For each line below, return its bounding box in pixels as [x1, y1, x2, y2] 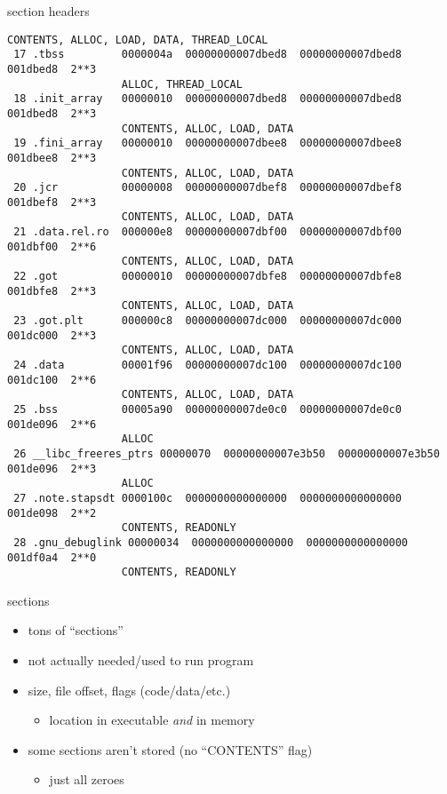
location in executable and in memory [49, 711, 255, 729]
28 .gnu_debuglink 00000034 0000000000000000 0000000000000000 [13, 536, 409, 549]
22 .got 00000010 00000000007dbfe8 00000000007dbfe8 [13, 270, 402, 283]
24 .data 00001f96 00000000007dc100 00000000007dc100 [13, 359, 402, 372]
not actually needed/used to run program [28, 651, 254, 670]
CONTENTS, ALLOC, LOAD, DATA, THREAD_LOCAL [7, 33, 268, 46]
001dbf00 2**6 [7, 240, 97, 253]
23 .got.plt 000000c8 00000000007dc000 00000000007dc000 [13, 314, 402, 328]
